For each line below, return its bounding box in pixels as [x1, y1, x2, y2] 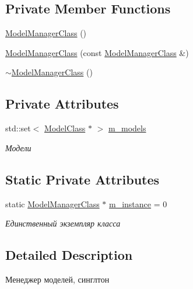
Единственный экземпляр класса [5, 217, 121, 229]
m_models [108, 122, 146, 134]
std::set [5, 122, 31, 134]
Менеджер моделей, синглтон [5, 273, 110, 285]
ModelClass [44, 122, 86, 134]
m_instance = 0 [109, 197, 167, 210]
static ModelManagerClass [5, 197, 100, 210]
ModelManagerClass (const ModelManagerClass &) [5, 46, 189, 58]
